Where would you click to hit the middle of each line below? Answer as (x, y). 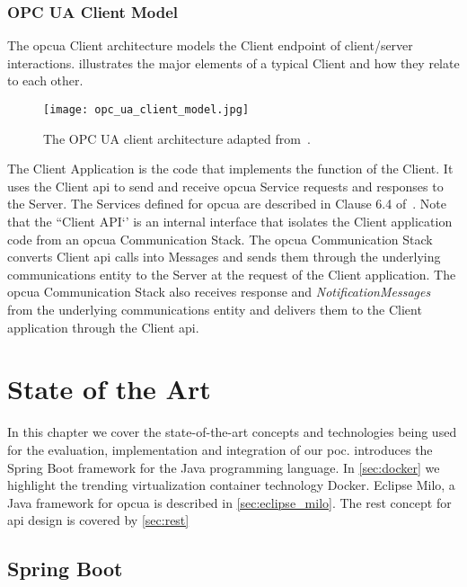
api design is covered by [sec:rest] (98, 520)
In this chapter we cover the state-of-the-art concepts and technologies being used (232, 432)
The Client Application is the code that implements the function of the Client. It (230, 169)
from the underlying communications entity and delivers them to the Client (215, 309)
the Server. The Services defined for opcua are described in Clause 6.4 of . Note (227, 204)
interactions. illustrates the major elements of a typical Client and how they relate (233, 62)
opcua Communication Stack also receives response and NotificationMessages (219, 292)
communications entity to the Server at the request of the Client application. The (232, 274)
